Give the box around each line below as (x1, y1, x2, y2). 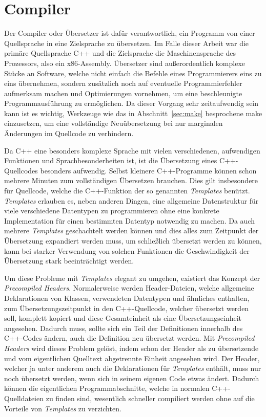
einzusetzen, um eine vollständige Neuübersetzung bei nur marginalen (4, 118, 223, 128)
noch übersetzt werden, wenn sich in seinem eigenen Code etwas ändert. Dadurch (4, 372, 259, 383)
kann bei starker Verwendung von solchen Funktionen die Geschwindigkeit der (4, 245, 250, 256)
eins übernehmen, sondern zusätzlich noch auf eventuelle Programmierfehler (4, 78, 242, 89)
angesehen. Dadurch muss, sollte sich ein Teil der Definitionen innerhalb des (4, 322, 243, 333)
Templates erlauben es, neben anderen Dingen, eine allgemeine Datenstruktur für (4, 195, 259, 206)
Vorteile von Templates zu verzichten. (4, 403, 121, 413)
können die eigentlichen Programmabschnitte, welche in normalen (4, 383, 210, 393)
